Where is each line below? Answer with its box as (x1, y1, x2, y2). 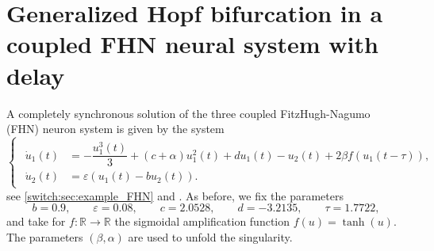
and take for (6, 213, 66, 230)
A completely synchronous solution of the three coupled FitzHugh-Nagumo (6, 105, 371, 121)
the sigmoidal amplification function (114, 213, 290, 230)
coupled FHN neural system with (6, 28, 378, 60)
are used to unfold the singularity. (128, 228, 293, 245)
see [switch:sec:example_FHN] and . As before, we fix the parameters (6, 187, 344, 203)
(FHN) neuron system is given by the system (6, 120, 225, 137)
